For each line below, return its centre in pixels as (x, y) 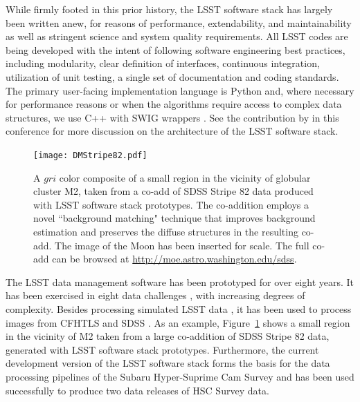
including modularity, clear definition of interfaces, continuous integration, (163, 63)
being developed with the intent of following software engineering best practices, (175, 49)
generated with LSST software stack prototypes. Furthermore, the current (162, 349)
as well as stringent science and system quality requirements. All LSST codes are (177, 36)
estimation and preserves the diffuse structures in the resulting (166, 231)
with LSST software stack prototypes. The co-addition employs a (171, 204)
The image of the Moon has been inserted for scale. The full (182, 245)
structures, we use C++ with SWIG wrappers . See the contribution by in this (172, 117)
